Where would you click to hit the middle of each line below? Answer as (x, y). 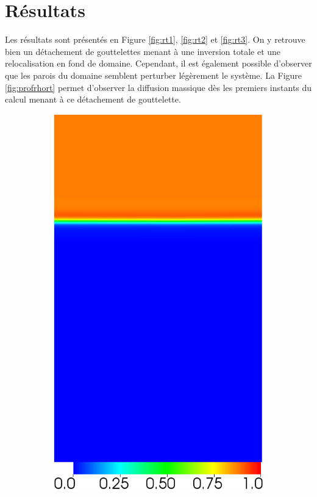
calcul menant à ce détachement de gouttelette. (93, 99)
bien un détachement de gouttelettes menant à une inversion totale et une (143, 51)
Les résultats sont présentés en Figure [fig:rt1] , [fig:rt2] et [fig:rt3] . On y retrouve (155, 39)
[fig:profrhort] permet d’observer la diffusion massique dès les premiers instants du (158, 87)
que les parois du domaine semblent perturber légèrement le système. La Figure (154, 75)
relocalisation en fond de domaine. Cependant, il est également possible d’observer (158, 63)
